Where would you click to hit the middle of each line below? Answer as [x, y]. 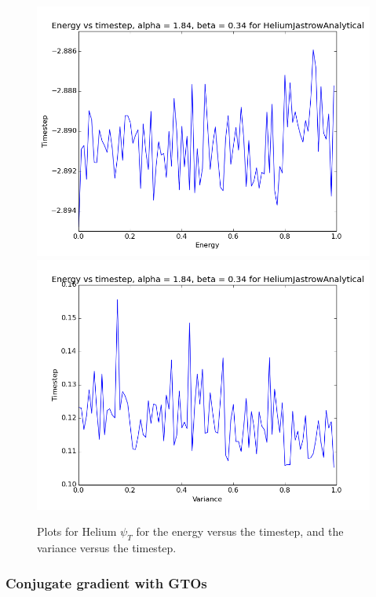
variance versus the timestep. [107, 547]
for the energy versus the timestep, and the [240, 531]
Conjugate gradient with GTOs [106, 582]
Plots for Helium [77, 531]
